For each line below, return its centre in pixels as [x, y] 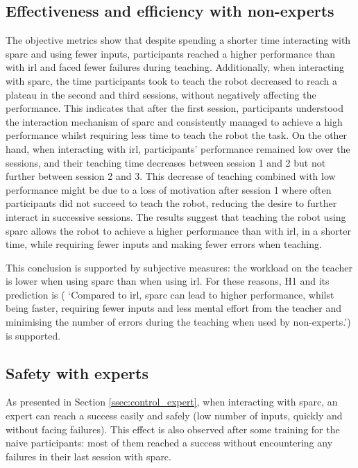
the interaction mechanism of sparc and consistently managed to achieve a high [174, 121]
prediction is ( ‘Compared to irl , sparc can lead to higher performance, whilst [170, 294]
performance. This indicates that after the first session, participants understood [174, 108]
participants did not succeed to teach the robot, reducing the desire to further [171, 203]
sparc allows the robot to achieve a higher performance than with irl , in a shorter [178, 230]
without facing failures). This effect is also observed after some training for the [173, 429]
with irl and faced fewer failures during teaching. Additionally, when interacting [175, 67]
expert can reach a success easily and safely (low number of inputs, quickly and [174, 416]
